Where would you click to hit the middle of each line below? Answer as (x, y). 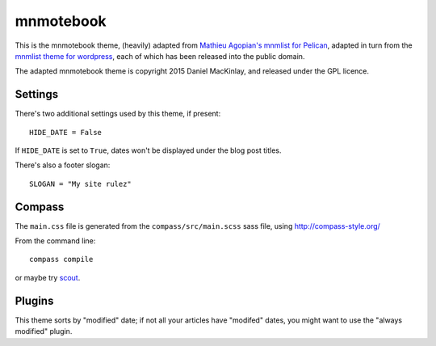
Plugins (34, 300)
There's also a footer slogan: (63, 165)
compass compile (61, 259)
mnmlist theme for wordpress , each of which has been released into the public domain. (160, 56)
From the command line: (55, 241)
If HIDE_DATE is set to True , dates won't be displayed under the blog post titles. (148, 150)
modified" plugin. (44, 331)
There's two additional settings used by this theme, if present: (118, 114)
